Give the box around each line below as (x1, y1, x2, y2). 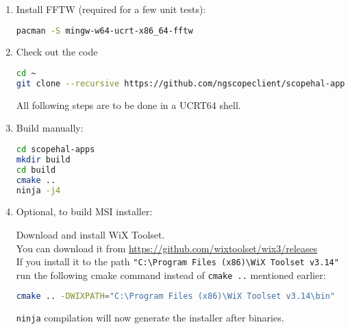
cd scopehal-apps (16, 145, 95, 154)
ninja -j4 (16, 185, 61, 195)
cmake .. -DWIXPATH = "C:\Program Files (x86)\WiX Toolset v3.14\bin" (16, 291, 336, 302)
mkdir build (16, 154, 71, 164)
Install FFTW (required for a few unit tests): (16, 2, 206, 16)
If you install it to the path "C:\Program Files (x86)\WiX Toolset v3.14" (16, 254, 339, 269)
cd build (16, 164, 56, 175)
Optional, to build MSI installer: (16, 204, 153, 219)
